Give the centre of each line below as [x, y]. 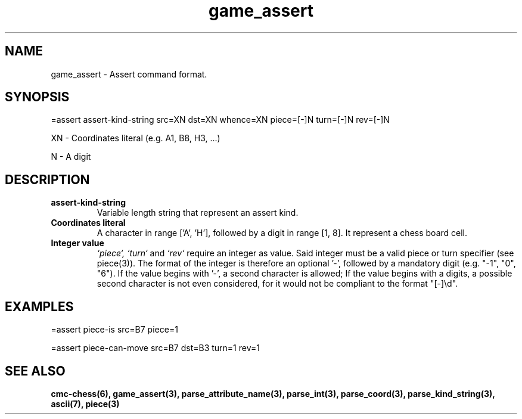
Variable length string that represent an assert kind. [198, 213]
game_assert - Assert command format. [129, 74]
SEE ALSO [35, 371]
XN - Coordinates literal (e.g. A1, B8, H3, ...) [136, 138]
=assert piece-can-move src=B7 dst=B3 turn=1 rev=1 [155, 348]
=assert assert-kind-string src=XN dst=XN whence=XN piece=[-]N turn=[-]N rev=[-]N [220, 120]
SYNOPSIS [37, 97]
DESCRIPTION [47, 179]
